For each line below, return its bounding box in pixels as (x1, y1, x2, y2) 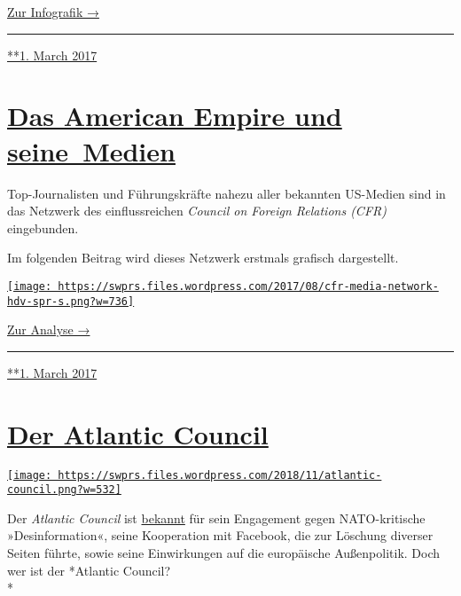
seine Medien (7, 132, 176, 169)
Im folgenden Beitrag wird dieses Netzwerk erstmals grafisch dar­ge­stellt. (7, 248, 399, 267)
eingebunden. (7, 218, 79, 237)
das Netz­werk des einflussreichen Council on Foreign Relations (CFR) (7, 201, 387, 220)
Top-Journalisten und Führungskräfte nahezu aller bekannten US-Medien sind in (7, 184, 446, 202)
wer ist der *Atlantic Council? (7, 561, 171, 579)
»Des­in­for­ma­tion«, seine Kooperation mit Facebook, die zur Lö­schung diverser (7, 526, 434, 545)
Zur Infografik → (7, 3, 99, 20)
